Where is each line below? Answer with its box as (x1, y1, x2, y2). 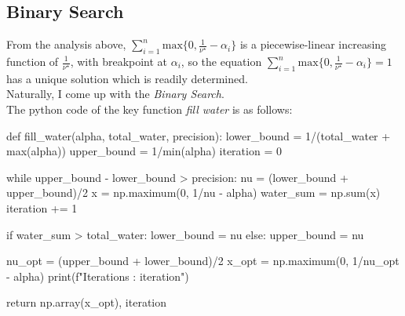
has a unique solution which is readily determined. (6, 70, 248, 86)
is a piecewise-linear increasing (239, 36, 387, 53)
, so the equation (181, 53, 262, 69)
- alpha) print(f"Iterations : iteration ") (6, 267, 189, 284)
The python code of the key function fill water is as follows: (6, 100, 293, 117)
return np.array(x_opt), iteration (6, 294, 167, 311)
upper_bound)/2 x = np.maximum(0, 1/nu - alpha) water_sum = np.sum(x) (6, 184, 381, 201)
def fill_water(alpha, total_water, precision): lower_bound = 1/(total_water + (6, 127, 391, 143)
